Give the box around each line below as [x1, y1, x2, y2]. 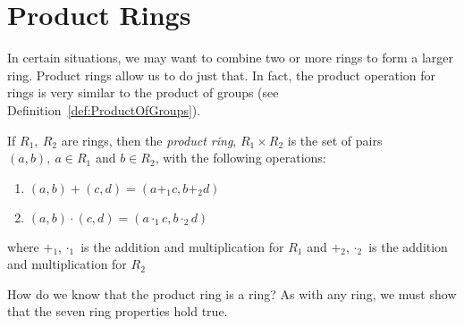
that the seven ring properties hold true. [7, 302, 228, 321]
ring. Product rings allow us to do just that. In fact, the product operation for [7, 65, 436, 84]
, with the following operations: [155, 148, 326, 167]
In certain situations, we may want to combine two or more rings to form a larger [7, 48, 454, 67]
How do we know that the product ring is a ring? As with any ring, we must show [7, 284, 457, 303]
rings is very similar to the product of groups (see [7, 83, 279, 102]
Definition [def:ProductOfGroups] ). [7, 100, 201, 119]
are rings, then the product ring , [61, 130, 237, 149]
